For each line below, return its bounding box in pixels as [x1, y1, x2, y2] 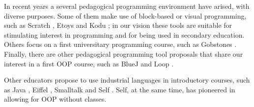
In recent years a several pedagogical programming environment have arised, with [4, 1, 250, 11]
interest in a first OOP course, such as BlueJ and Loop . [4, 58, 174, 68]
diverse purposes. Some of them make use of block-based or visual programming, [4, 10, 247, 21]
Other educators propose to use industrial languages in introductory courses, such [4, 75, 250, 85]
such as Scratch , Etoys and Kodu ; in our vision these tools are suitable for [4, 20, 232, 30]
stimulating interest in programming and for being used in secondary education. [4, 29, 245, 40]
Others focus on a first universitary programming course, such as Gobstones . [4, 39, 237, 49]
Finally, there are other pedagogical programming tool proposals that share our [4, 48, 243, 59]
